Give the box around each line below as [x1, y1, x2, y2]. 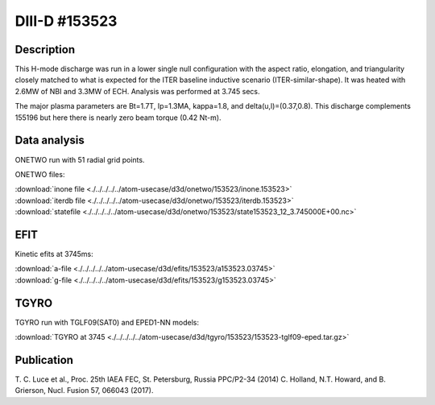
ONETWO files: [14, 169, 65, 179]
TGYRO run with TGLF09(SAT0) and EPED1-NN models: [14, 317, 199, 327]
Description [14, 43, 76, 56]
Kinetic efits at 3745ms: [14, 250, 94, 258]
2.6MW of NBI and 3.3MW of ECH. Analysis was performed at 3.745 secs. [14, 86, 260, 96]
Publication [14, 353, 74, 366]
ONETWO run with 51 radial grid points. [14, 155, 145, 164]
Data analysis [14, 134, 85, 147]
